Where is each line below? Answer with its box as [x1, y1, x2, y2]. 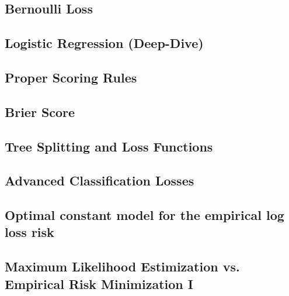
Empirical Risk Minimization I [5, 274, 193, 292]
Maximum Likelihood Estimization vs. [5, 257, 240, 276]
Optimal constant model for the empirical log [5, 206, 284, 224]
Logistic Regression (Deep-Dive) [5, 34, 204, 52]
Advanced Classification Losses [5, 171, 194, 190]
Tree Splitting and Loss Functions [5, 137, 213, 155]
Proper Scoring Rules [5, 68, 137, 86]
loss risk [5, 223, 54, 241]
